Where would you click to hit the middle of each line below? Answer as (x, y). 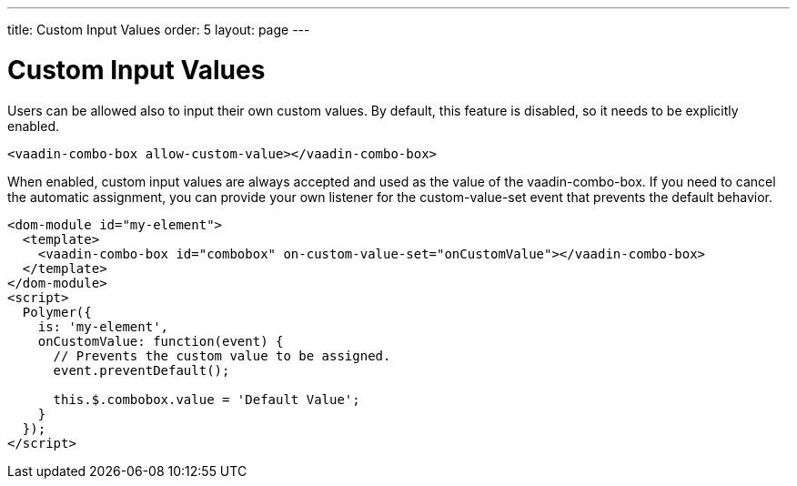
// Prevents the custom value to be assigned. (222, 355)
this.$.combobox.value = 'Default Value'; (207, 399)
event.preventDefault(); (141, 370)
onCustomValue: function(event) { (161, 341)
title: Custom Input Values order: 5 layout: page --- (159, 30)
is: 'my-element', (103, 326)
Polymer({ (57, 312)
